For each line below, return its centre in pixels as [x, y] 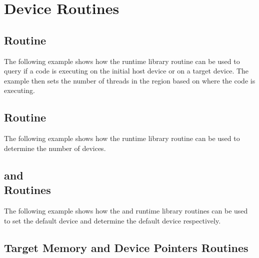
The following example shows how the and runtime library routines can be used [126, 210]
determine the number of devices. [55, 148]
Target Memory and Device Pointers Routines [126, 247]
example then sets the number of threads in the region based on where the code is [130, 80]
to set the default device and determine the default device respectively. [112, 220]
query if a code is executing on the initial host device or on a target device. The [126, 71]
